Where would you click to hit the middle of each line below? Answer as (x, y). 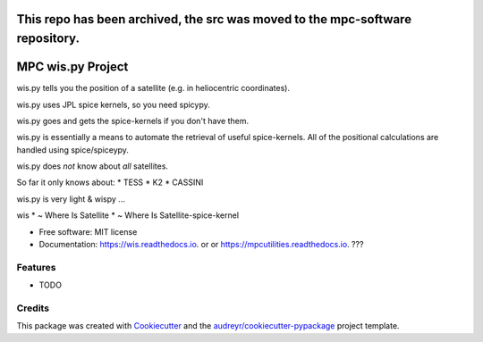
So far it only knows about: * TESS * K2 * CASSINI (110, 182)
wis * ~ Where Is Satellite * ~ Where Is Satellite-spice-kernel (128, 215)
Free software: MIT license (88, 231)
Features (36, 267)
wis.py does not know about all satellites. (93, 166)
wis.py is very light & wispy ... (71, 199)
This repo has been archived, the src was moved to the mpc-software (214, 19)
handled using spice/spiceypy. (73, 150)
